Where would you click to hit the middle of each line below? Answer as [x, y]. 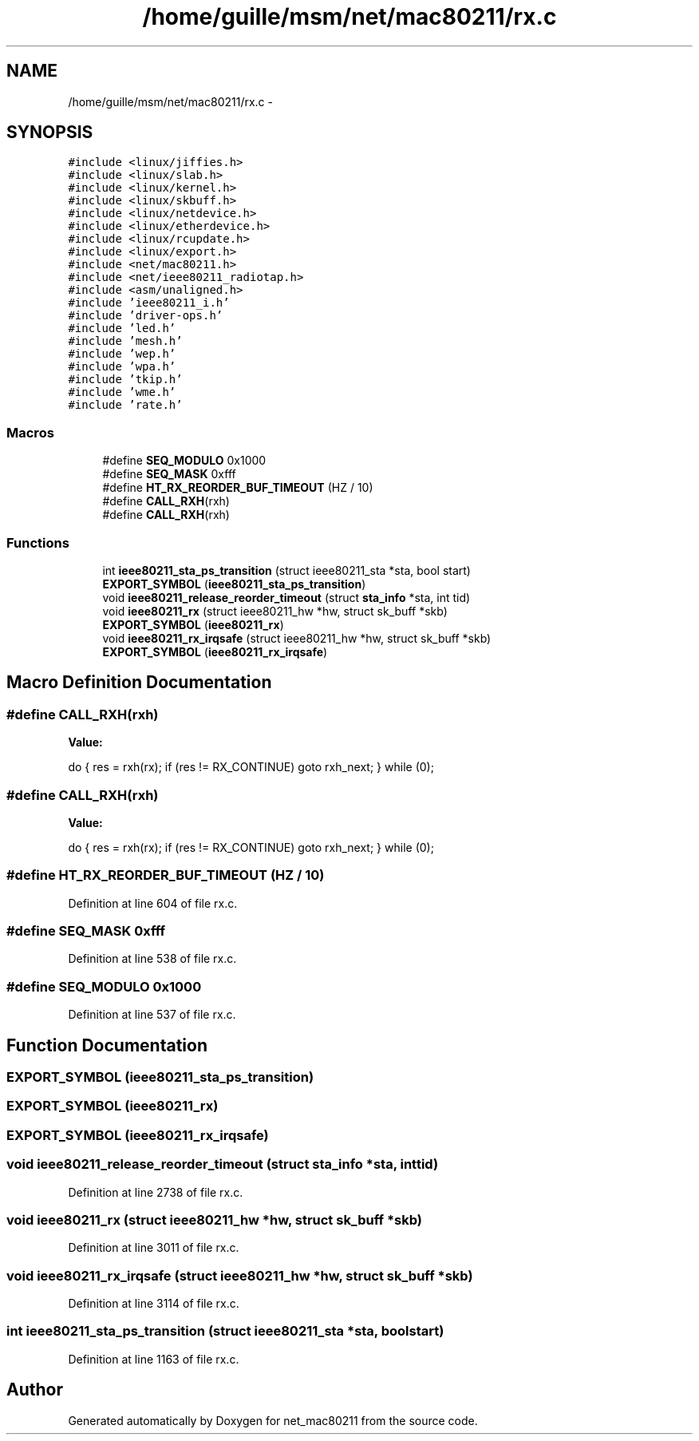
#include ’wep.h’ [122, 354]
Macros [30, 432]
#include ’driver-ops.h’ [146, 316]
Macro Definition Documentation [139, 683]
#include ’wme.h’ [122, 392]
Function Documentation [107, 1045]
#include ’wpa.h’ [122, 367]
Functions [38, 542]
